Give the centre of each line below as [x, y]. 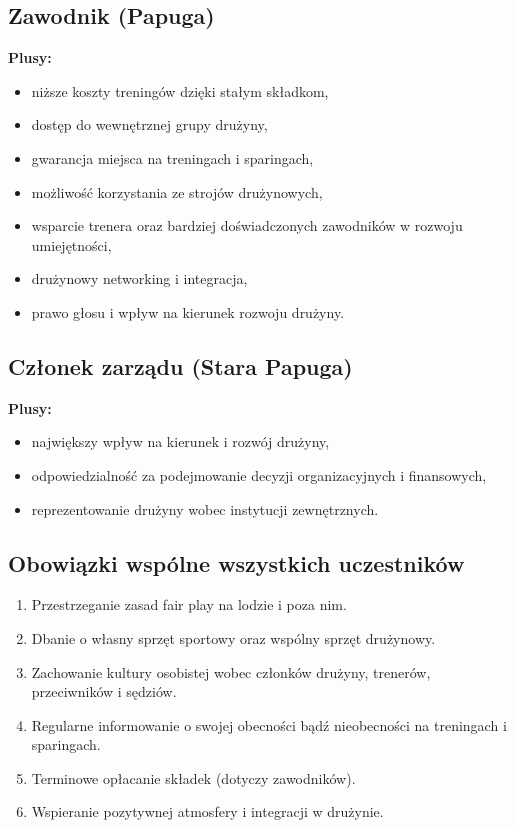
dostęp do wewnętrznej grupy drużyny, [149, 124]
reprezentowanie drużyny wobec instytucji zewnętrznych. [205, 508]
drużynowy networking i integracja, [139, 278]
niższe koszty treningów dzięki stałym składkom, [180, 90]
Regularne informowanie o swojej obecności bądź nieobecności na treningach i [269, 724]
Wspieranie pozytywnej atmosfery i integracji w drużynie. [207, 811]
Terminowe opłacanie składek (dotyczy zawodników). [193, 777]
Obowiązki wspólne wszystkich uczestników [236, 562]
